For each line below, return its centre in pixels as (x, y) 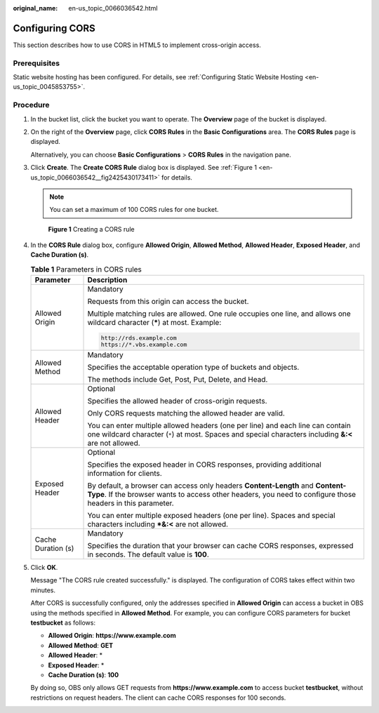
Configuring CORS (54, 28)
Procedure (31, 105)
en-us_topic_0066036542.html (113, 8)
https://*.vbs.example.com (144, 345)
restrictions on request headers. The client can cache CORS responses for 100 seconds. (158, 698)
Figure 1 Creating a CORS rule (91, 229)
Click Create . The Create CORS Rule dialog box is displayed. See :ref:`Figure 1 (144, 168)
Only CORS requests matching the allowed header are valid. (186, 413)
